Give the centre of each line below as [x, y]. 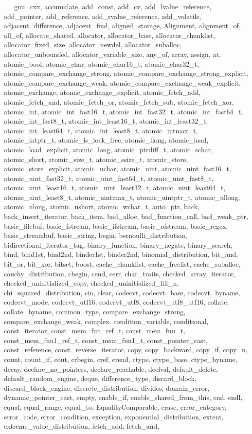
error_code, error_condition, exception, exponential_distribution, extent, [114, 416]
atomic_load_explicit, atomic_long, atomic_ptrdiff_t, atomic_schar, [108, 149]
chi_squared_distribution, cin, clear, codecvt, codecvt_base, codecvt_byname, [122, 292]
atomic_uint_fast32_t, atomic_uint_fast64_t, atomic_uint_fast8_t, [109, 178]
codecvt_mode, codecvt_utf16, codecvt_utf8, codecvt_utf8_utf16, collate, [117, 302]
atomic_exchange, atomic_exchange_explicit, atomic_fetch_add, [102, 92]
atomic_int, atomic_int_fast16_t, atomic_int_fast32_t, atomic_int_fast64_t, [124, 111]
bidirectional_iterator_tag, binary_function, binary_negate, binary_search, [118, 244]
